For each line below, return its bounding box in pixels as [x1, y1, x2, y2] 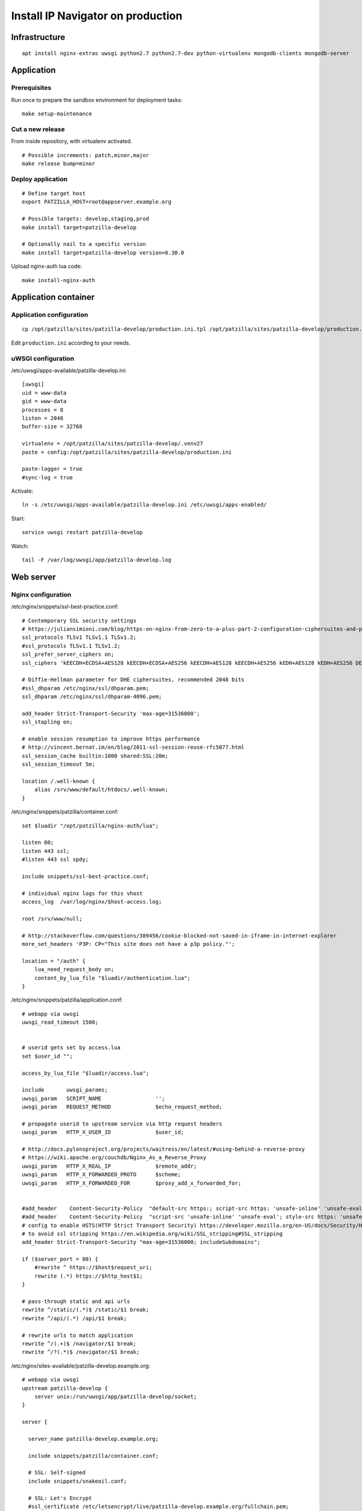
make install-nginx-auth [22, 277, 95, 283]
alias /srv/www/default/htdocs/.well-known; [34, 786, 168, 793]
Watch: [11, 542, 29, 549]
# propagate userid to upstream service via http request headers [22, 1120, 223, 1127]
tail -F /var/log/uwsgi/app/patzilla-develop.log [22, 557, 172, 563]
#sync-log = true [22, 474, 73, 480]
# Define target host [22, 190, 86, 196]
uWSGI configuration [11, 354, 75, 363]
